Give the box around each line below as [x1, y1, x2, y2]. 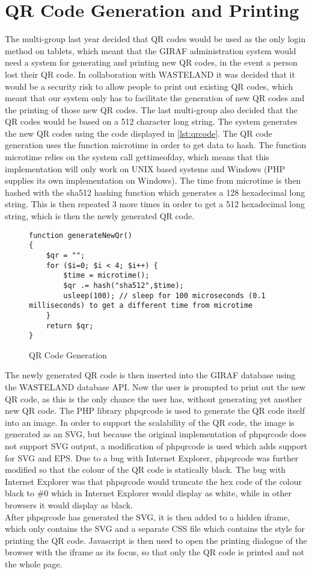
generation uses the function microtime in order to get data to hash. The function [5, 139, 307, 151]
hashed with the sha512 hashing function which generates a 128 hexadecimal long [5, 186, 305, 198]
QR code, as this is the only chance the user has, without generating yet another [5, 392, 302, 405]
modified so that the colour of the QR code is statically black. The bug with [5, 463, 286, 476]
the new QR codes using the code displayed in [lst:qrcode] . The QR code [5, 126, 272, 139]
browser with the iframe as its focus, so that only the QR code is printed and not [5, 546, 305, 558]
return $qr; [46, 321, 94, 330]
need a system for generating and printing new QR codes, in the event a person [5, 56, 298, 69]
